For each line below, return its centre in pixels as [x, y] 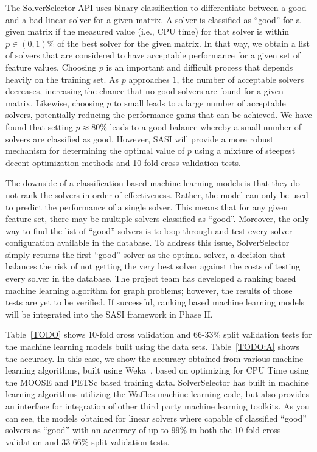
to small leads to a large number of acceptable [200, 103]
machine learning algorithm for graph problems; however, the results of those [149, 290]
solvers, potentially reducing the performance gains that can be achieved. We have [159, 115]
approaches [149, 79]
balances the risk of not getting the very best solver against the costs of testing [153, 266]
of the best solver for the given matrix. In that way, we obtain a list [184, 43]
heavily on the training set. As [62, 79]
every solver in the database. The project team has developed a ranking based [151, 278]
